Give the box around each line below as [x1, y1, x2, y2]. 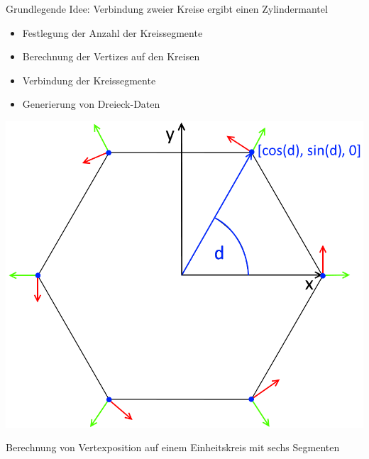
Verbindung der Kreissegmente [22, 72, 156, 87]
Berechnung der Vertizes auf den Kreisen [22, 49, 200, 64]
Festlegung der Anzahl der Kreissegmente [22, 25, 203, 40]
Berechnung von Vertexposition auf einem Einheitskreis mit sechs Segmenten [6, 440, 340, 455]
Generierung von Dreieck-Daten [22, 96, 160, 111]
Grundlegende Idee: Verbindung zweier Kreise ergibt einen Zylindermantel [6, 1, 328, 16]
